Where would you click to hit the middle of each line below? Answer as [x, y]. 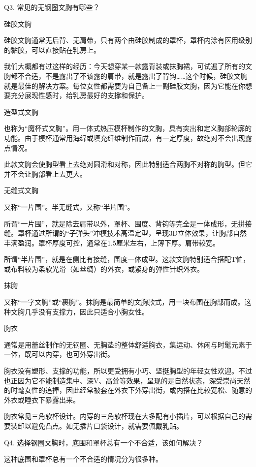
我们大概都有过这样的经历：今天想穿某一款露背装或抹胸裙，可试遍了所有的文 [128, 66]
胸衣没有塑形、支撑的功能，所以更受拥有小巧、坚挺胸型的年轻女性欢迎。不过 [128, 371]
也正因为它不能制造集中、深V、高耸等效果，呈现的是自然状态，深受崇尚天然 [127, 380]
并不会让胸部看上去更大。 [45, 173]
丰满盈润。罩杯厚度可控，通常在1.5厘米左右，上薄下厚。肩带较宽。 [112, 242]
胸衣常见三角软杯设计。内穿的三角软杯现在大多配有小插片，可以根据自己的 [125, 416]
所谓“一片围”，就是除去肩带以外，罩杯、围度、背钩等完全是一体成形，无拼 [125, 223]
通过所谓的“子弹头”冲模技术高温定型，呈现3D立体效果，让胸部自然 [139, 233]
